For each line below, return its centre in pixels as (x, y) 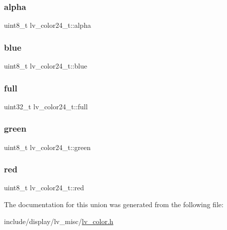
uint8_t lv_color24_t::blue (46, 66)
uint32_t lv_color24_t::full (46, 106)
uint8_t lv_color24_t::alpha (48, 25)
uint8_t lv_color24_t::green (47, 147)
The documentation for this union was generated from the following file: (114, 204)
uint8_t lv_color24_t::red (44, 188)
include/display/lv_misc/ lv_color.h (59, 221)
